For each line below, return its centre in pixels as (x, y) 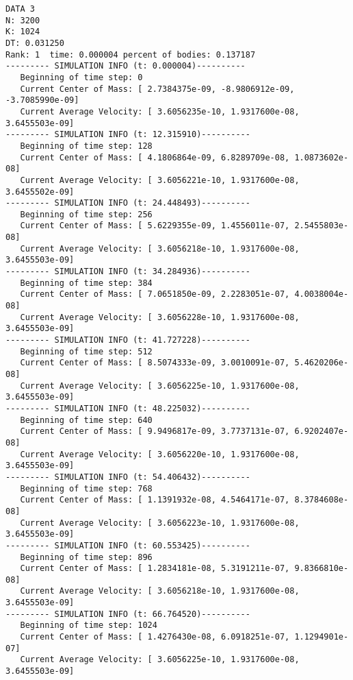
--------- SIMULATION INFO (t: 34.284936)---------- (128, 272)
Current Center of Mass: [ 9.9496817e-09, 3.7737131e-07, (155, 432)
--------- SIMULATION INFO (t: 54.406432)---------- (128, 477)
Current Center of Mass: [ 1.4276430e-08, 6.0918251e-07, (155, 637)
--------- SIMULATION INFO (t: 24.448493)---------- (128, 203)
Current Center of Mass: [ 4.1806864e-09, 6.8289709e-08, (155, 157)
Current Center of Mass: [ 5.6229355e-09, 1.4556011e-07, (155, 226)
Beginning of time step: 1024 (89, 626)
